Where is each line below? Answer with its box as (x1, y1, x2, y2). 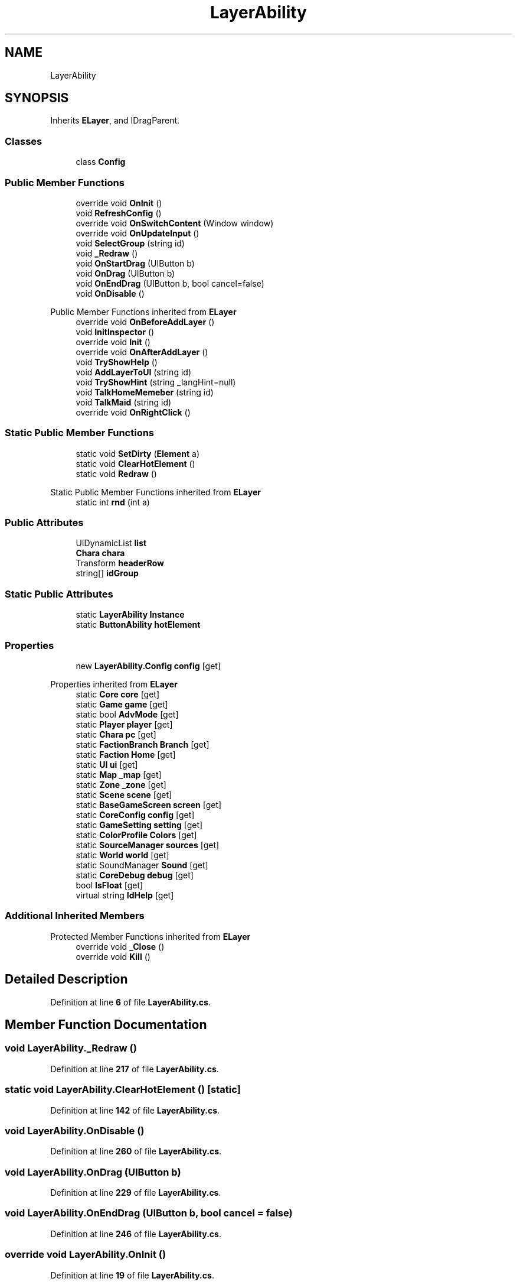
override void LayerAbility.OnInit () (5, 1248, 166, 1261)
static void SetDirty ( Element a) (76, 448, 200, 459)
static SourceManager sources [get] (76, 839, 220, 850)
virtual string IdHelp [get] (76, 890, 174, 900)
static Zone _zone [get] (76, 779, 166, 790)
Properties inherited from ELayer (50, 679, 178, 689)
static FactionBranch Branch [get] (76, 739, 210, 749)
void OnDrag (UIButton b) (76, 268, 175, 278)
